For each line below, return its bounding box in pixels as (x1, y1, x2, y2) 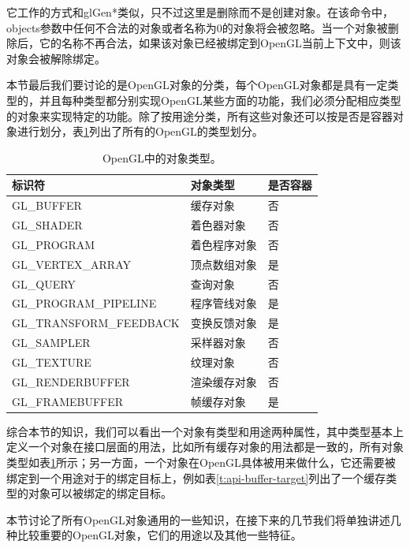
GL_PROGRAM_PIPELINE (12, 295, 157, 311)
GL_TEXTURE (12, 353, 91, 370)
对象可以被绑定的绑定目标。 (28, 485, 172, 501)
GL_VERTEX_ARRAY (12, 255, 132, 272)
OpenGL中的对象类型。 (102, 149, 222, 166)
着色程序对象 (190, 236, 257, 252)
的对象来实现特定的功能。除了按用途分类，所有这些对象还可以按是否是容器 (6, 107, 393, 124)
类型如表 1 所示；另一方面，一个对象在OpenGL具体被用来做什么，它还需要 (6, 453, 385, 470)
